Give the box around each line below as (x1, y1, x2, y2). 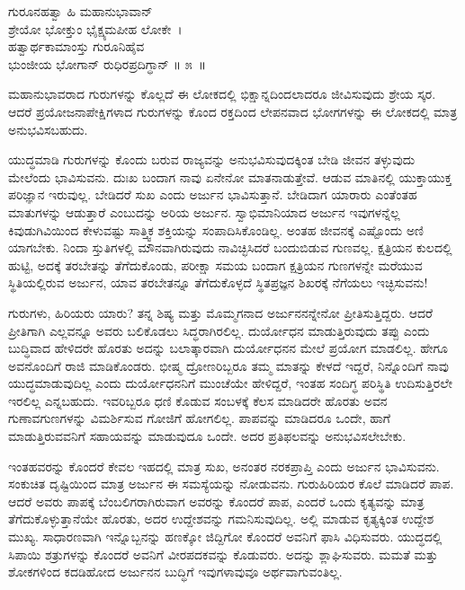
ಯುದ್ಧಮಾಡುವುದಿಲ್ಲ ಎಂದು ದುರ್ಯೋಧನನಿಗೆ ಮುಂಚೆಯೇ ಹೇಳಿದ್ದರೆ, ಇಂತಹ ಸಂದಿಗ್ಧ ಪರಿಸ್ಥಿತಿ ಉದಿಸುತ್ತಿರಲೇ (8, 374, 452, 392)
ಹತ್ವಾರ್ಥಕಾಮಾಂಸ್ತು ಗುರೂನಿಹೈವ (8, 37, 145, 56)
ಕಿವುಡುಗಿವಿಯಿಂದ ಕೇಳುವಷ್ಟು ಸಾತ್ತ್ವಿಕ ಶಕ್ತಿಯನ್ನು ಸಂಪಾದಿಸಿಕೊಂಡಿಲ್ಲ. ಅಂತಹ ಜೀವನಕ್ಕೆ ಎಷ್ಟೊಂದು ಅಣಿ (8, 220, 425, 239)
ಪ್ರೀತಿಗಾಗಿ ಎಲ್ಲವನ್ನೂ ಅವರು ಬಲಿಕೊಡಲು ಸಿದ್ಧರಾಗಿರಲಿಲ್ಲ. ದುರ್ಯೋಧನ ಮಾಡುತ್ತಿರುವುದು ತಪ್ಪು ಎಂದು (8, 321, 430, 339)
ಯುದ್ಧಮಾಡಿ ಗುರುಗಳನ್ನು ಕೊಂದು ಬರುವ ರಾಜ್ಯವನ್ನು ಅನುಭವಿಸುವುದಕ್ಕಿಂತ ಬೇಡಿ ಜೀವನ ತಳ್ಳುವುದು (8, 150, 416, 169)
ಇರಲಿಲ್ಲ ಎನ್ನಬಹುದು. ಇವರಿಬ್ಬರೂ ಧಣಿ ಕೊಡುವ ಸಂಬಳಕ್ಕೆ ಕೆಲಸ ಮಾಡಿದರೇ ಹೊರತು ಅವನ (8, 391, 388, 409)
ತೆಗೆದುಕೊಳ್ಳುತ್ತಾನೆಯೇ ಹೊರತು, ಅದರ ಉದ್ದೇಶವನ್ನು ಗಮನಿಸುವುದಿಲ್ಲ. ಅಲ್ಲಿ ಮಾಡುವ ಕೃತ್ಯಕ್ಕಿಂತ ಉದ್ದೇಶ (8, 509, 434, 528)
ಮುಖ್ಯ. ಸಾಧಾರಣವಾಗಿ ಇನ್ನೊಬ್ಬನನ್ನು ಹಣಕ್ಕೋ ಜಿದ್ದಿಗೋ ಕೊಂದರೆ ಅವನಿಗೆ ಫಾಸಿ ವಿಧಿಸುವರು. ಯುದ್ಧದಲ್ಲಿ (8, 527, 443, 546)
